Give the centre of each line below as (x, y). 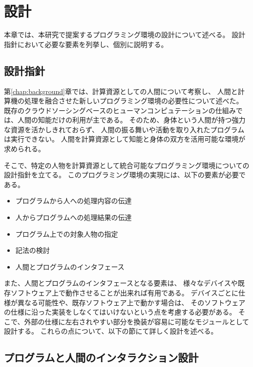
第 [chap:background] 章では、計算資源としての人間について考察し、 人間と (121, 91)
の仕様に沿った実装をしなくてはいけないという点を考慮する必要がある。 (120, 312)
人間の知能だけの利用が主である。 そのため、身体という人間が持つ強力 (131, 120)
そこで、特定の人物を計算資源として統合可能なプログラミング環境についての (127, 165)
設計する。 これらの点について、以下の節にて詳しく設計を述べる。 (111, 331)
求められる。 (24, 149)
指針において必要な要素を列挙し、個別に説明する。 (86, 44)
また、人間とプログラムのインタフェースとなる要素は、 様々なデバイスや (121, 283)
